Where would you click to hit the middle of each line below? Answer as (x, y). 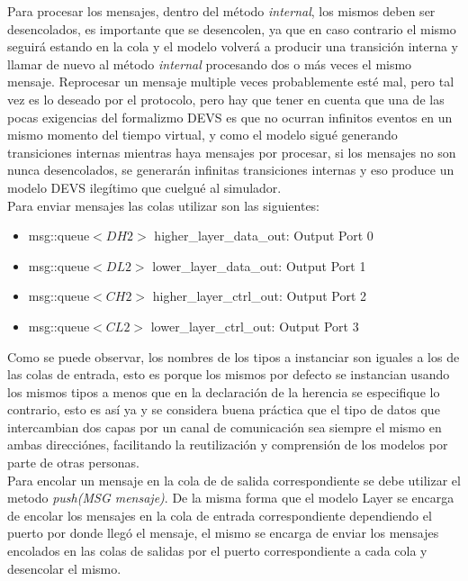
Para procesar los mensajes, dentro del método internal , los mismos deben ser (221, 11)
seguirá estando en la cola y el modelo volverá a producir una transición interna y (233, 46)
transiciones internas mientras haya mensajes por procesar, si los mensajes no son (232, 152)
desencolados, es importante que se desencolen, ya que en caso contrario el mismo (232, 28)
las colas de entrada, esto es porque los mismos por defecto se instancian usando (229, 374)
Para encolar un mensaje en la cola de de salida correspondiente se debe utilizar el (234, 480)
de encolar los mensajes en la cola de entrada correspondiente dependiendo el (220, 515)
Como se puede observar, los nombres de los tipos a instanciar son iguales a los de (234, 356)
